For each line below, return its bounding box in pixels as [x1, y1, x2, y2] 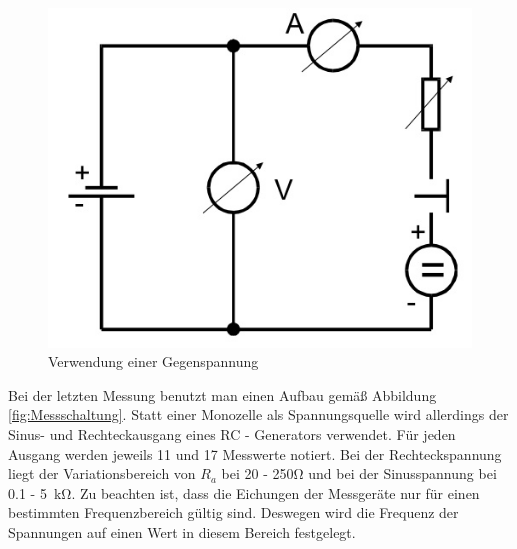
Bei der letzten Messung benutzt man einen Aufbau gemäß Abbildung [8, 384, 437, 405]
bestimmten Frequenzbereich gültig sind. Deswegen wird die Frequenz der [8, 502, 459, 523]
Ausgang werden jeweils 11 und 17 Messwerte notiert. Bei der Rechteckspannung [8, 443, 502, 464]
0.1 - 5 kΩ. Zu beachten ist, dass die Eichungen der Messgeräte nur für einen [8, 482, 480, 503]
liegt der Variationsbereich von [8, 463, 196, 484]
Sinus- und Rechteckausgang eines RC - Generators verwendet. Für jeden [8, 424, 456, 445]
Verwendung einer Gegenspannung [48, 351, 259, 372]
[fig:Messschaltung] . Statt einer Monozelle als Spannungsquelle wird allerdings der [8, 404, 509, 425]
